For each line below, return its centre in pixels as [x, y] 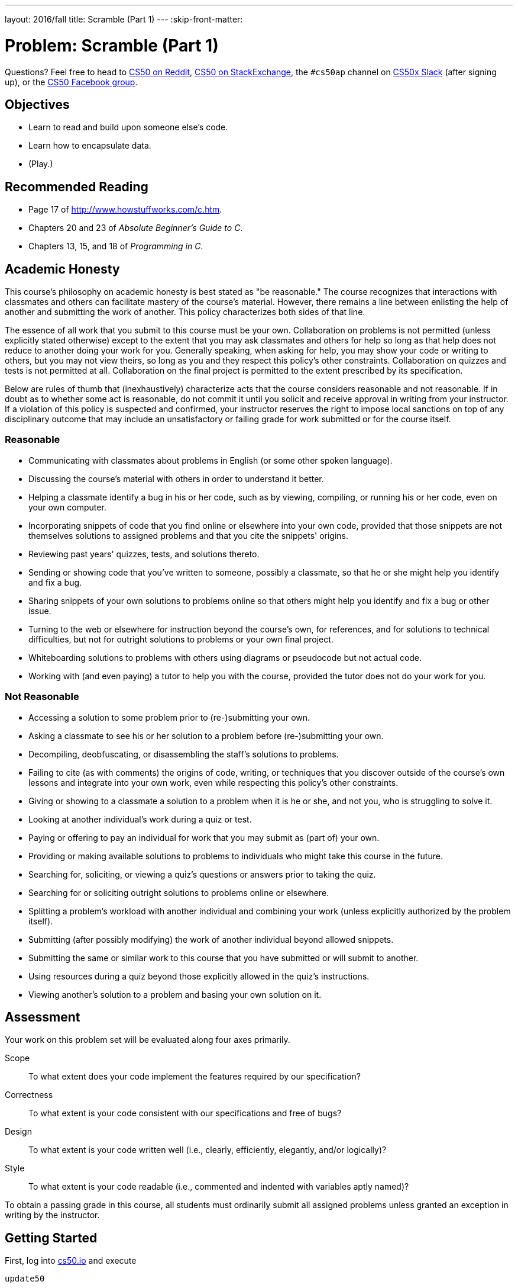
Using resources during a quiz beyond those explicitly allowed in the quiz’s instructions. [199, 976]
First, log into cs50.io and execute [71, 1261]
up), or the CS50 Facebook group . [71, 82]
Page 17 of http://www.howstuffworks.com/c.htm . [125, 210]
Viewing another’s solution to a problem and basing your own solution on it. [175, 994]
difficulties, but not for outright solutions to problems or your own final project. [181, 639]
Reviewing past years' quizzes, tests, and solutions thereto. [144, 554]
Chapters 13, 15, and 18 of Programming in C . [116, 246]
